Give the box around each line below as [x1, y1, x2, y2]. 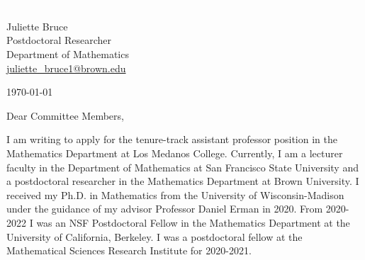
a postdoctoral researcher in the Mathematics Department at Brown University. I [6, 174, 359, 188]
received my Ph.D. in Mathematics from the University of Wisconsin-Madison [6, 187, 344, 202]
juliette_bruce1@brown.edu [6, 60, 126, 75]
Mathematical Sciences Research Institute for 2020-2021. [6, 243, 252, 258]
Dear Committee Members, [6, 108, 124, 123]
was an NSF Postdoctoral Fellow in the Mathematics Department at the [36, 215, 350, 230]
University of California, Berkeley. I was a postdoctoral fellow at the [6, 229, 303, 244]
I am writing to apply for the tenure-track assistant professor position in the [6, 132, 337, 147]
